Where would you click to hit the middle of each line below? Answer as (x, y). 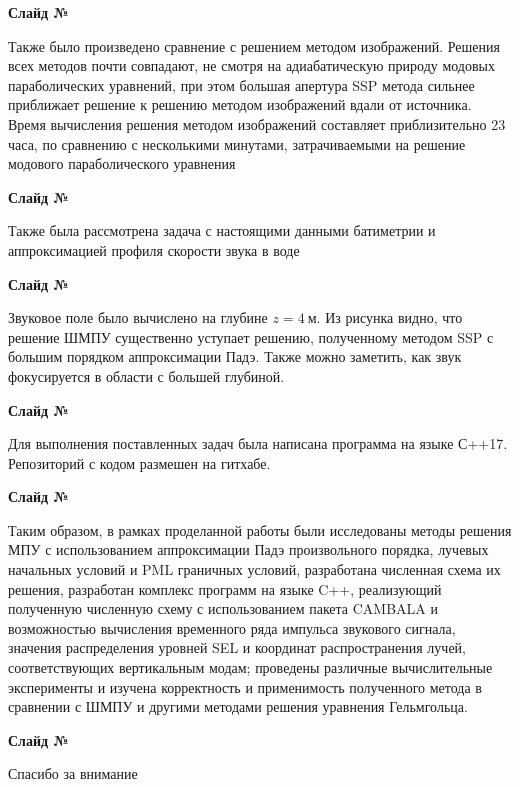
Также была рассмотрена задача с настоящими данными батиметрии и (222, 230)
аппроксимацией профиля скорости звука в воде (154, 249)
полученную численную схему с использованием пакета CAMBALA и (223, 608)
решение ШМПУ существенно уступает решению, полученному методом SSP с (251, 336)
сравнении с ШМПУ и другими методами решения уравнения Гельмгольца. (238, 706)
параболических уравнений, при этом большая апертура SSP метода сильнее (241, 84)
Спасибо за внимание (73, 773)
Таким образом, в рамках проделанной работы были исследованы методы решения (260, 529)
